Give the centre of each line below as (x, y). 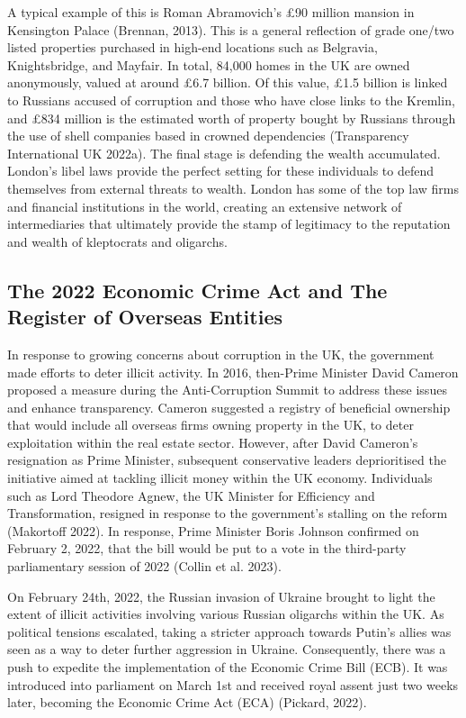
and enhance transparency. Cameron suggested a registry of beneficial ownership (229, 407)
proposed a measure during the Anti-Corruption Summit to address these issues (227, 390)
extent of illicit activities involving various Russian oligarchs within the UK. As (226, 614)
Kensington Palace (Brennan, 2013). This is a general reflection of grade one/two (231, 29)
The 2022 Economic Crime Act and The (197, 290)
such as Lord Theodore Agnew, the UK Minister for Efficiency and (191, 495)
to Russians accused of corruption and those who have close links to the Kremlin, (231, 100)
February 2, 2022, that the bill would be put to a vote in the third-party (207, 548)
